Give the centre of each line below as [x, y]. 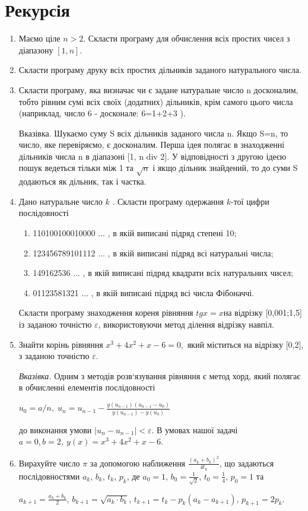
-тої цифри [250, 201]
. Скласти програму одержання [168, 201]
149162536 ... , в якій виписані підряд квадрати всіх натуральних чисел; [163, 273]
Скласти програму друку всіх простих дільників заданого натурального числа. [160, 70]
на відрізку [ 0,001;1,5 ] [263, 312]
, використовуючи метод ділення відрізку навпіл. [186, 324]
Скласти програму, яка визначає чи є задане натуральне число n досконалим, [158, 89]
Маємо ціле [39, 38]
